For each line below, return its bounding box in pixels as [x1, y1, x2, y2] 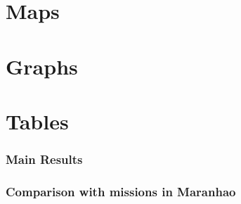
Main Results [6, 151, 83, 168]
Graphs [6, 51, 78, 80]
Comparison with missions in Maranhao [6, 182, 236, 200]
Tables [6, 106, 69, 135]
